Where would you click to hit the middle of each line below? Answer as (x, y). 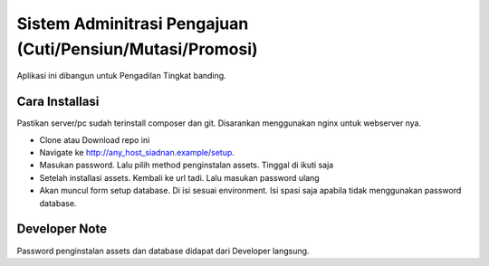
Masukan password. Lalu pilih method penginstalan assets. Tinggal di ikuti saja (187, 165)
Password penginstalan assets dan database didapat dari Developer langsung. (163, 251)
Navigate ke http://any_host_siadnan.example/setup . (137, 153)
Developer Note (62, 229)
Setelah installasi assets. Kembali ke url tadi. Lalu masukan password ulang (180, 177)
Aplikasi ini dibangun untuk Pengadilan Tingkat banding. (121, 76)
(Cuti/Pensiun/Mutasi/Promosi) (137, 49)
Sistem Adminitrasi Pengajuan (133, 24)
